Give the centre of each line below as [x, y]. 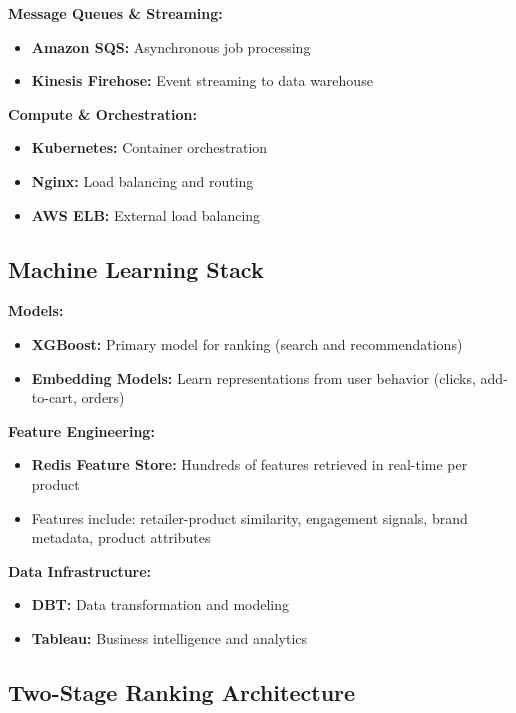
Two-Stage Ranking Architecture [182, 691]
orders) [103, 397]
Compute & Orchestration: [102, 113]
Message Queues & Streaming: [115, 13]
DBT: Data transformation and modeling [160, 604]
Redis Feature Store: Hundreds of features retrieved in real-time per [249, 464]
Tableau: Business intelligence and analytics [169, 637]
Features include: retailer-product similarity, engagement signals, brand [249, 517]
